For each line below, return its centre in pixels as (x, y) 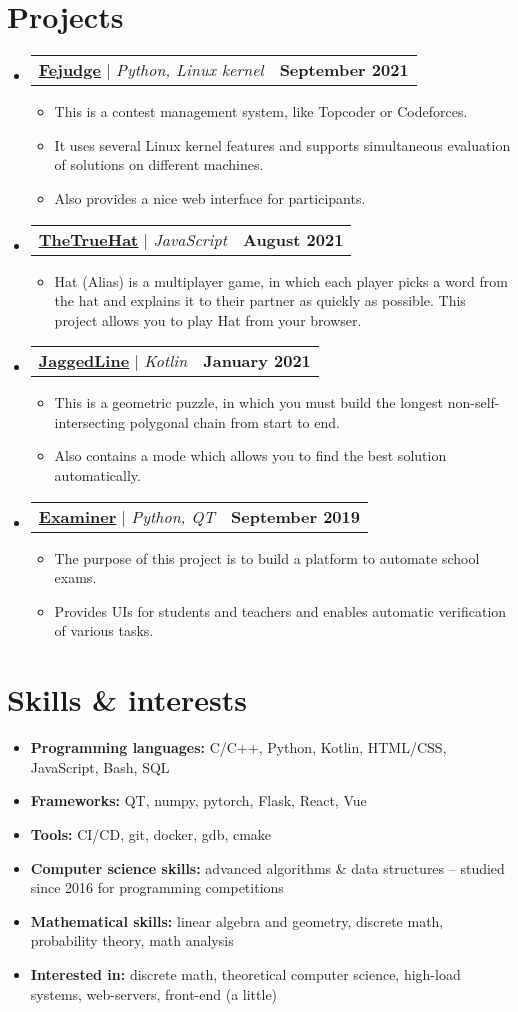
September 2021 (344, 70)
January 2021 (257, 361)
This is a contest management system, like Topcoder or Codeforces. (261, 111)
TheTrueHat (88, 239)
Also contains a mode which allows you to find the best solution (250, 455)
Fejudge (69, 70)
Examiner (77, 516)
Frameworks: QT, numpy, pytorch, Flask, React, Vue (198, 800)
